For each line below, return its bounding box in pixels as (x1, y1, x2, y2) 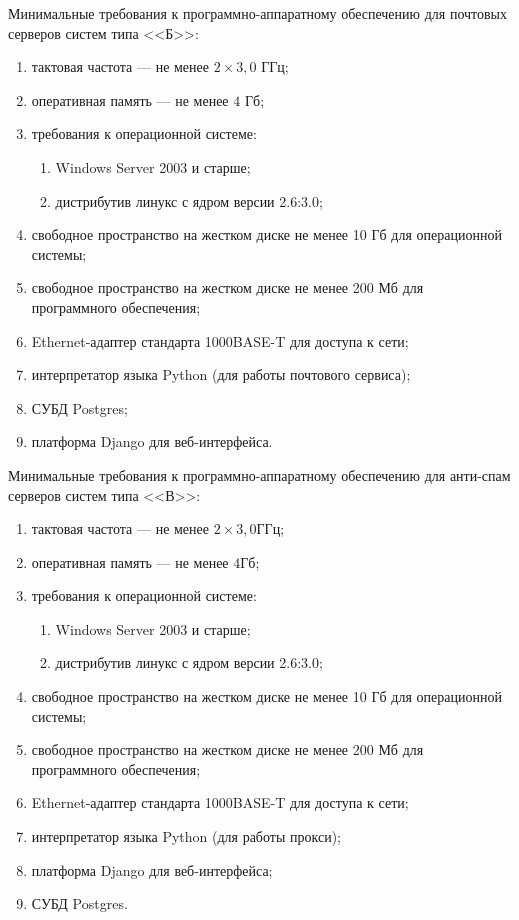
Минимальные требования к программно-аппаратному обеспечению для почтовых (8, 3, 508, 23)
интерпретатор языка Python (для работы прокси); (31, 826, 341, 847)
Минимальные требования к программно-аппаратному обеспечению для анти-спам (8, 464, 511, 485)
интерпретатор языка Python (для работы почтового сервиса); (31, 364, 411, 385)
